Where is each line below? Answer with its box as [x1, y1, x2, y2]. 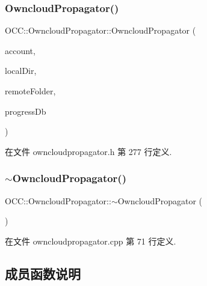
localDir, [5, 64, 37, 77]
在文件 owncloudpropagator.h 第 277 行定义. [5, 145, 172, 157]
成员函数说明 [5, 264, 81, 282]
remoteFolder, [5, 85, 56, 97]
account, [5, 44, 36, 56]
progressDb [5, 105, 46, 117]
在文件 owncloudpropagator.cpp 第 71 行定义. [5, 234, 176, 247]
